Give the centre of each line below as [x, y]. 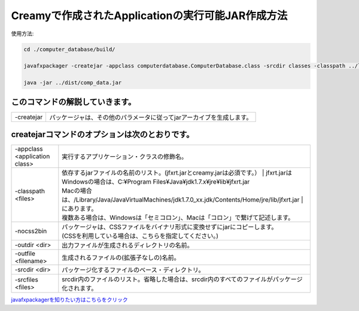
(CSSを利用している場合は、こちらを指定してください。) [140, 236]
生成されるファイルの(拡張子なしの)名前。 [121, 258]
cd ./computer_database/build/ [70, 49]
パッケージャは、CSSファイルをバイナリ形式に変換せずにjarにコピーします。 [170, 227]
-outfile [25, 254]
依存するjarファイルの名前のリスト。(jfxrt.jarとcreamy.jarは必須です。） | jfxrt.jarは [177, 173]
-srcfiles [26, 280]
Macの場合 [77, 191]
